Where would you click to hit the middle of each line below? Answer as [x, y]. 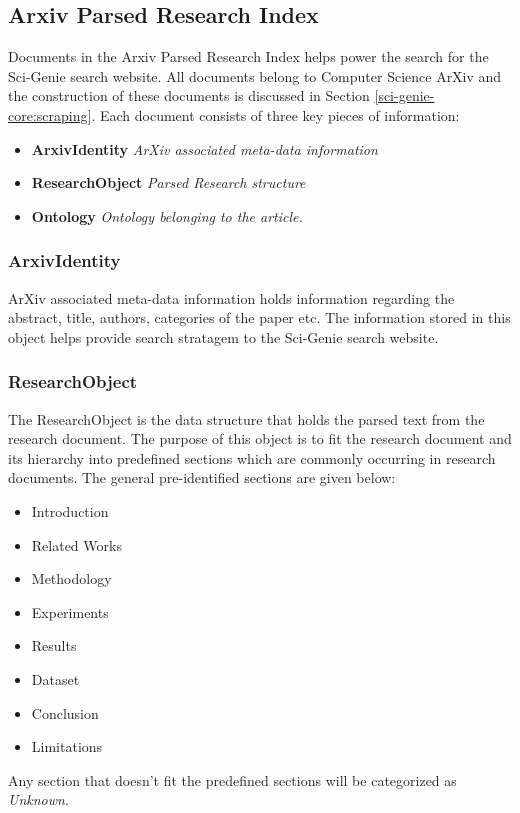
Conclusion [65, 712]
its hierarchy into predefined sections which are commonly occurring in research [252, 457]
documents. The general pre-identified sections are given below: [202, 477]
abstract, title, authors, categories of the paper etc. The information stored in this [259, 317]
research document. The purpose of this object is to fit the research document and [260, 438]
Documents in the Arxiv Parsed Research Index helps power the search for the [248, 56]
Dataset [55, 678]
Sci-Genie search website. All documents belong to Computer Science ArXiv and [255, 75]
